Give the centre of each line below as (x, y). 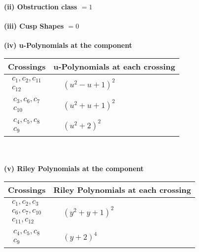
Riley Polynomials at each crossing (122, 189)
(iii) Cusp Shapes (34, 26)
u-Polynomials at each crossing (114, 66)
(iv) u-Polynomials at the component (68, 45)
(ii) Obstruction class (41, 6)
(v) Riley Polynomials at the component (74, 168)
